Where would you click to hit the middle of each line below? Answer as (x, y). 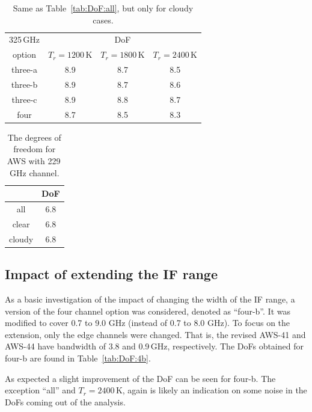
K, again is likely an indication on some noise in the (211, 390)
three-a (24, 69)
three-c (24, 99)
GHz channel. (35, 172)
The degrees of (34, 137)
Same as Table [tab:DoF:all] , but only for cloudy (103, 8)
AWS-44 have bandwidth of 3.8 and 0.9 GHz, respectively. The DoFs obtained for (154, 346)
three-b (24, 84)
